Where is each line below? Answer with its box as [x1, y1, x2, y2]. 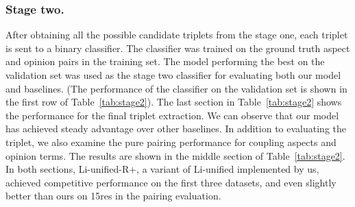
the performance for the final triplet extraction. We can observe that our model [5, 108, 339, 122]
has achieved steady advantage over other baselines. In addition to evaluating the [5, 121, 346, 136]
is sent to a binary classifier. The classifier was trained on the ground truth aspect [5, 40, 350, 55]
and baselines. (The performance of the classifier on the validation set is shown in [5, 81, 347, 95]
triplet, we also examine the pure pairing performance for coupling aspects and [5, 134, 336, 149]
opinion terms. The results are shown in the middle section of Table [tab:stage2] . [5, 148, 345, 162]
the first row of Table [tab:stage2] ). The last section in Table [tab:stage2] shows [5, 95, 342, 109]
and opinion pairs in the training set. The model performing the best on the [5, 54, 325, 69]
